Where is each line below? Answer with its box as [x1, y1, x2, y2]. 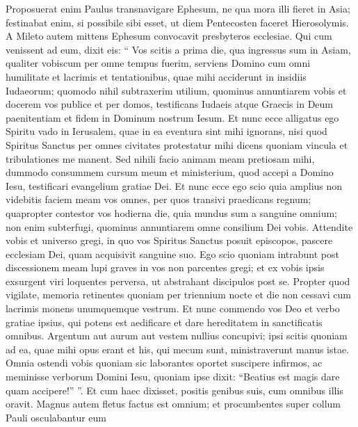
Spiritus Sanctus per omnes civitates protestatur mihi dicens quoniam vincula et [6, 137, 348, 152]
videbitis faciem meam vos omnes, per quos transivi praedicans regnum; [6, 192, 311, 207]
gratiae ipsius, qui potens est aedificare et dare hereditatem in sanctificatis [6, 314, 323, 329]
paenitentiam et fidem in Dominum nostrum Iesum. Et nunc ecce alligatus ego [6, 110, 339, 124]
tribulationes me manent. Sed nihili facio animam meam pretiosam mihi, [6, 151, 315, 166]
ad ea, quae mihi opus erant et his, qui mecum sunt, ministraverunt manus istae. [6, 341, 350, 356]
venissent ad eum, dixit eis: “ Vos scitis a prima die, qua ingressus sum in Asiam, [6, 42, 351, 56]
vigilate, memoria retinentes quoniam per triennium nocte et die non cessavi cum [6, 287, 351, 302]
